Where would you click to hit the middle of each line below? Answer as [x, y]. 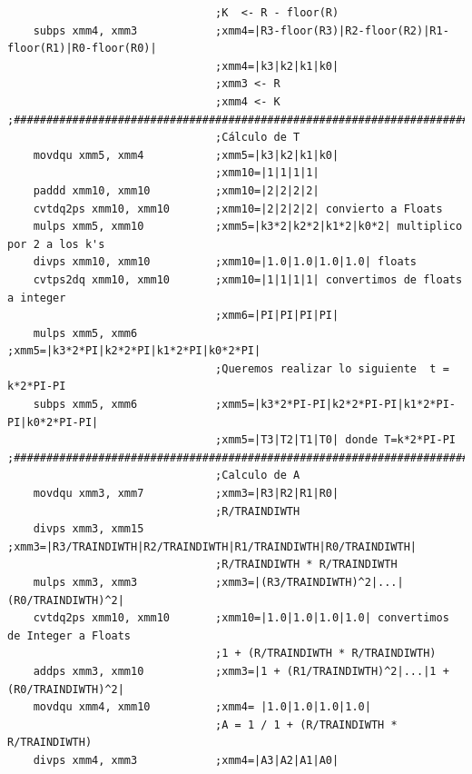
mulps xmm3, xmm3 [85, 582]
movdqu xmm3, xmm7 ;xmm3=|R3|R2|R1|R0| [186, 494]
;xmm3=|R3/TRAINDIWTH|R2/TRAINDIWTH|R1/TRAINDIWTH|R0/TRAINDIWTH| [212, 546]
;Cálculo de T [258, 138]
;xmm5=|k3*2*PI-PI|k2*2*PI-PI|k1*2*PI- [335, 405]
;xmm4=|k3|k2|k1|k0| [277, 66]
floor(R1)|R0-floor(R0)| [82, 49]
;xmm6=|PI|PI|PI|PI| [277, 316]
